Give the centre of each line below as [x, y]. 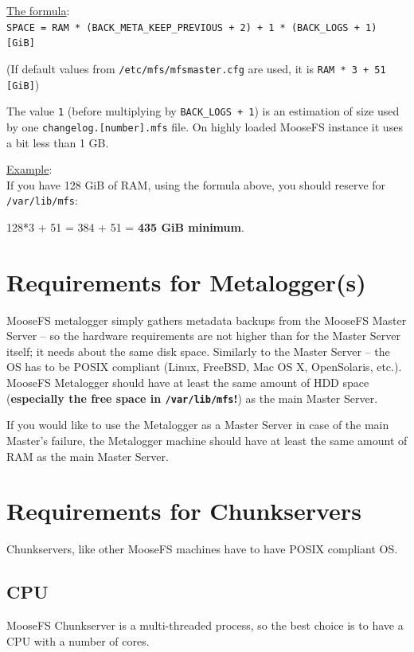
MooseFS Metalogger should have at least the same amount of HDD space [188, 383]
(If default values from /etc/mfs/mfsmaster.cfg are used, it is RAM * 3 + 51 [196, 68]
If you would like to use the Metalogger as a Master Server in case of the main [198, 425]
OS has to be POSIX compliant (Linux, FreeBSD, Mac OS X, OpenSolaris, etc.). [204, 367]
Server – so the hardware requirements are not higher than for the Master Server [203, 336]
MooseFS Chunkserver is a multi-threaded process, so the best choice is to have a [205, 625]
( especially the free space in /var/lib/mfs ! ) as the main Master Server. [192, 398]
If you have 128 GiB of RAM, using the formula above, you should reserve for [196, 184]
